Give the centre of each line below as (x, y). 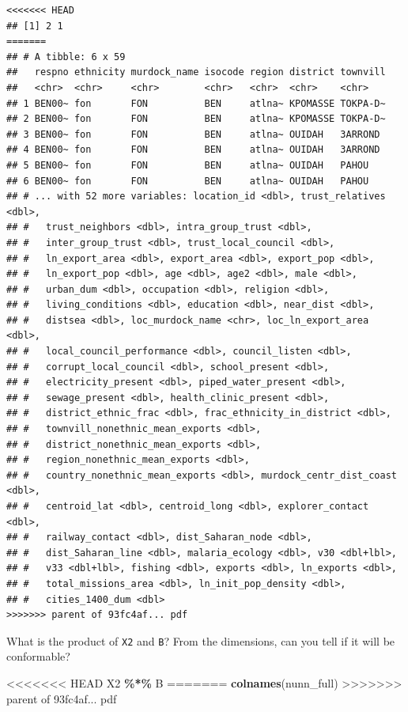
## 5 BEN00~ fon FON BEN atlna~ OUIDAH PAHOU (188, 165)
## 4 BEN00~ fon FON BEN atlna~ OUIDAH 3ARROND (193, 150)
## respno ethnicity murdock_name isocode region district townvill (196, 72)
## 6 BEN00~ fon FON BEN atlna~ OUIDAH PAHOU (188, 181)
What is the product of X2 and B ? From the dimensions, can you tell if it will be (201, 640)
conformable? (38, 656)
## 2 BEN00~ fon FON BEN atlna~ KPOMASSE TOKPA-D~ (196, 119)
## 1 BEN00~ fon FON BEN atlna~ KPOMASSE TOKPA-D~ (196, 103)
